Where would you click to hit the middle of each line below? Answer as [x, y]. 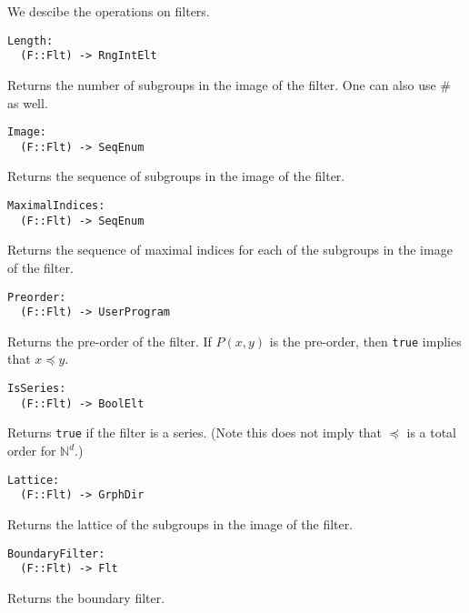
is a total [432, 432]
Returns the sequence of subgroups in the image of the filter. [176, 176]
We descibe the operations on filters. [109, 11]
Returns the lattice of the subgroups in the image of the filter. [180, 523]
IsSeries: [37, 389]
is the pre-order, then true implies [365, 341]
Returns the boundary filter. [86, 597]
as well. [28, 102]
